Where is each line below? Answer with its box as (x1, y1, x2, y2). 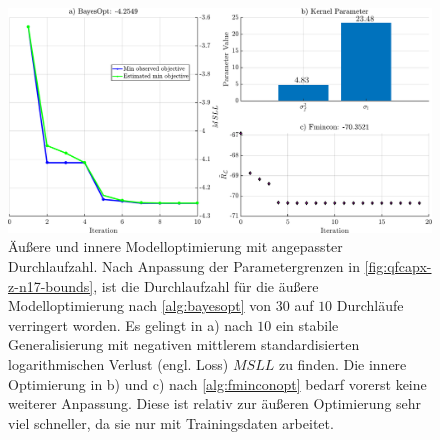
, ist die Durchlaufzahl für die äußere (93, 275, 319, 296)
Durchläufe (336, 295, 404, 316)
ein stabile (275, 314, 339, 335)
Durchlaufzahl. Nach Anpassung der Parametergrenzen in (8, 256, 360, 277)
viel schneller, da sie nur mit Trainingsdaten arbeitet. (8, 412, 334, 433)
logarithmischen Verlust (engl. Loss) (8, 353, 229, 374)
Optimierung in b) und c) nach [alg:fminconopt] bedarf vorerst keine (8, 373, 427, 394)
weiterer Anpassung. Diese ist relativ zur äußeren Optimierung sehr (8, 393, 422, 414)
